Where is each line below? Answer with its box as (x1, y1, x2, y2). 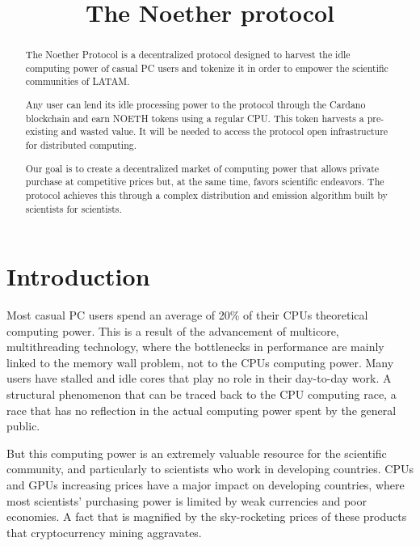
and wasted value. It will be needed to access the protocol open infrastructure (61, 125, 388, 138)
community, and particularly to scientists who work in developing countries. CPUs (6, 460, 414, 477)
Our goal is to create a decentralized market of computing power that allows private (25, 161, 380, 175)
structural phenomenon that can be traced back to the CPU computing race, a (6, 386, 397, 403)
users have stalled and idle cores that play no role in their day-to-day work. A (6, 370, 392, 387)
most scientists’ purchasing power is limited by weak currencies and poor (6, 492, 367, 509)
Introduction (6, 260, 150, 293)
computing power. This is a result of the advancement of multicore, (6, 322, 339, 339)
